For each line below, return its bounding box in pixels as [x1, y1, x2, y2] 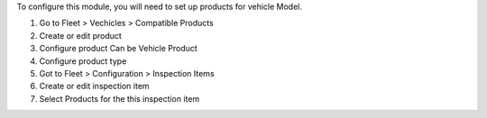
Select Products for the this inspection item [39, 93, 200, 104]
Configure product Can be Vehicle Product [39, 43, 198, 54]
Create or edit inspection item [39, 81, 150, 92]
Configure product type [39, 55, 127, 67]
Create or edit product [39, 30, 122, 41]
